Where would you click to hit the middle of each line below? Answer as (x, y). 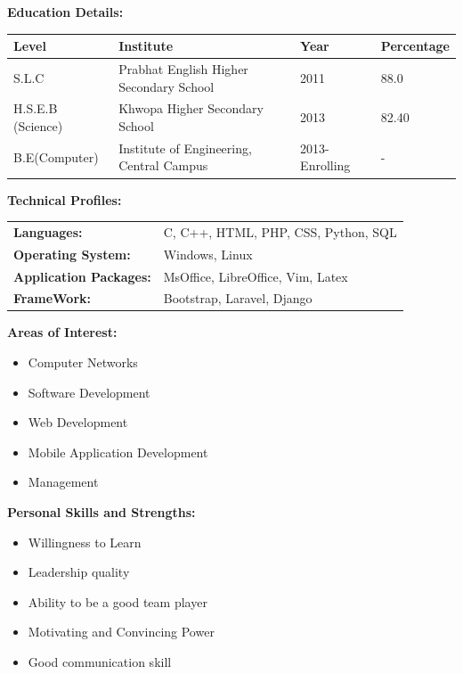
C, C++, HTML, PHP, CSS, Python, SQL (280, 231)
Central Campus (163, 165)
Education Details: (65, 12)
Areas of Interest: (62, 332)
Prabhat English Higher (183, 68)
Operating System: (72, 254)
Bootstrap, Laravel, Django (238, 298)
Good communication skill (100, 662)
